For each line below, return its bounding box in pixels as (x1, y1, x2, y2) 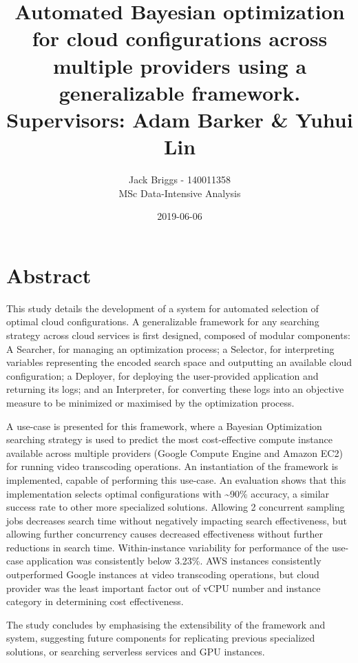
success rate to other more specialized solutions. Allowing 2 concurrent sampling (6, 500, 345, 514)
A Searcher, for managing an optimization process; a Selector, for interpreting (6, 341, 335, 356)
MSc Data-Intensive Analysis (118, 185, 241, 200)
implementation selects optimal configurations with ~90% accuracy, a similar (6, 486, 330, 500)
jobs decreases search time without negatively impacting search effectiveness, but (6, 513, 347, 527)
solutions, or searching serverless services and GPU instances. (6, 644, 265, 659)
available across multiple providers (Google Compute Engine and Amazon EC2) (6, 445, 343, 460)
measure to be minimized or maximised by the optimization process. (6, 395, 295, 409)
